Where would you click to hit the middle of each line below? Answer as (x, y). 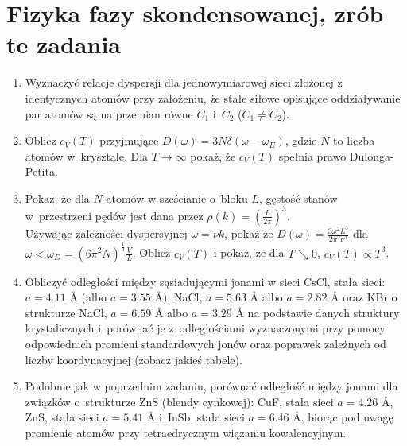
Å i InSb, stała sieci (196, 417)
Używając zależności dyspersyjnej (106, 233)
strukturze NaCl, (66, 312)
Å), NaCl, (178, 297)
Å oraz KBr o (364, 297)
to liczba (354, 140)
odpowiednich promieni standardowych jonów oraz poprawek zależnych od (205, 343)
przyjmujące (129, 140)
